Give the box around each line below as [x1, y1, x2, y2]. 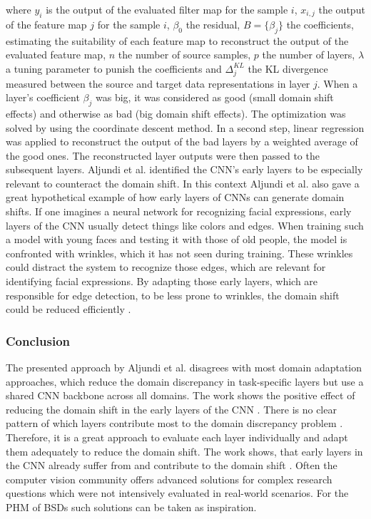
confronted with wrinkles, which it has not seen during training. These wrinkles [6, 245, 353, 260]
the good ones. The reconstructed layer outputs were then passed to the [6, 148, 320, 163]
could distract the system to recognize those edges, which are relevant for [6, 259, 326, 274]
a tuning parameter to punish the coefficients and [6, 61, 222, 76]
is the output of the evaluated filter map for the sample [46, 2, 288, 16]
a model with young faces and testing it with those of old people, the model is [6, 232, 347, 247]
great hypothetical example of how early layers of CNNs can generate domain [6, 190, 345, 205]
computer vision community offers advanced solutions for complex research [6, 471, 332, 486]
